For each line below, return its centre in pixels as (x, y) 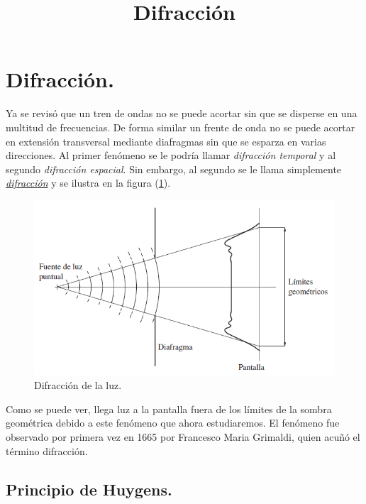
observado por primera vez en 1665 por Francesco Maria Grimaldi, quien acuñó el (183, 436)
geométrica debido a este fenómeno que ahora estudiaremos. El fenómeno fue (173, 423)
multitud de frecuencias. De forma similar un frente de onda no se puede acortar (181, 127)
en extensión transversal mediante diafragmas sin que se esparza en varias (166, 141)
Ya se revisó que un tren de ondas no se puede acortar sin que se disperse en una (182, 113)
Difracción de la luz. (78, 385)
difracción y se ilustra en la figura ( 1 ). (88, 183)
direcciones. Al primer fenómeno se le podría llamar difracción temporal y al (171, 155)
